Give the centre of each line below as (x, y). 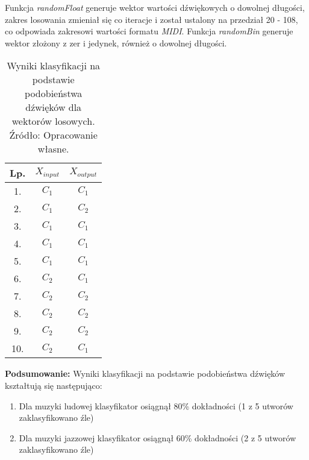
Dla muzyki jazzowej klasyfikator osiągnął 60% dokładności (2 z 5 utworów (158, 437)
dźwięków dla (54, 107)
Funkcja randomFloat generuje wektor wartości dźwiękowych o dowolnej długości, (155, 7)
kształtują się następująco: (54, 385)
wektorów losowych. (53, 121)
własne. (53, 149)
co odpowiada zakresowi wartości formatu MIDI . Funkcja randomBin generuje (149, 31)
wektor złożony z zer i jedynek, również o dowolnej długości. (116, 43)
